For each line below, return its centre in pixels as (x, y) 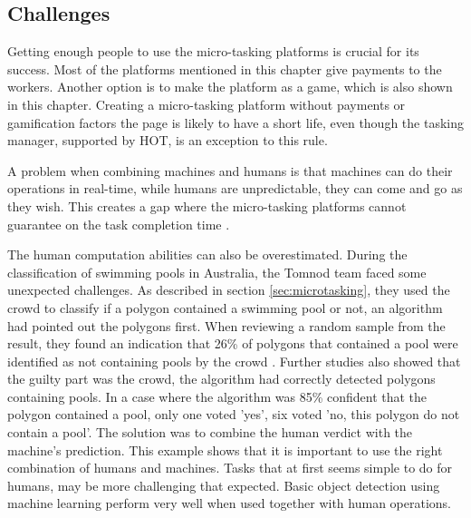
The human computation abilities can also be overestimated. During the (207, 254)
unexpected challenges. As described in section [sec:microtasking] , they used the (229, 290)
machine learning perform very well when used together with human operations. (230, 503)
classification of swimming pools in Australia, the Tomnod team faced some (217, 272)
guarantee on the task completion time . (119, 224)
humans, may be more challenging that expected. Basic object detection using (224, 485)
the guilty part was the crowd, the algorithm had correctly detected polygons (221, 379)
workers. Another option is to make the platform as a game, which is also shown (230, 87)
